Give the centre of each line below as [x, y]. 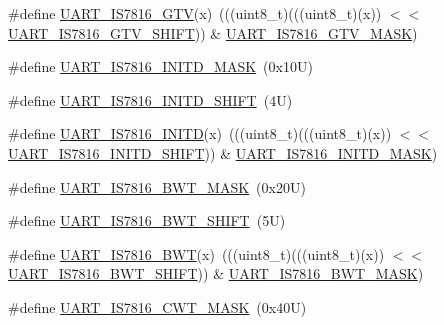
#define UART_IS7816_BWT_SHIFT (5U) [147, 220]
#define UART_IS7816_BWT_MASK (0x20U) [157, 186]
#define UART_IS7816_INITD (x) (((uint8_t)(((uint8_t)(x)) [200, 133]
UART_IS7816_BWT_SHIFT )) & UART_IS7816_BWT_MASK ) [216, 273]
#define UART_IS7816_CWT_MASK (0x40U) [157, 306]
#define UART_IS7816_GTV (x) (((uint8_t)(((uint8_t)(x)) [195, 13]
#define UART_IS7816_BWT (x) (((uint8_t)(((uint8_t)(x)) [196, 253]
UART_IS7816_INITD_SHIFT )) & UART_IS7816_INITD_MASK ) [223, 152]
